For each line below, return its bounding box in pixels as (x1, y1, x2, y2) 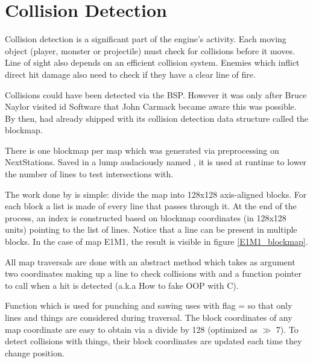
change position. (5, 346, 65, 359)
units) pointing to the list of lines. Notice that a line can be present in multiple (5, 223, 297, 236)
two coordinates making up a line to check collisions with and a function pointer (5, 267, 302, 280)
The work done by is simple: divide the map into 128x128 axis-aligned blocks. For (5, 188, 307, 200)
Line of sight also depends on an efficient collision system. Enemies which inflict (5, 56, 300, 69)
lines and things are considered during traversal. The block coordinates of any (5, 311, 292, 323)
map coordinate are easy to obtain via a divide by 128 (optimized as (5, 323, 258, 335)
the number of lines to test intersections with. (5, 168, 174, 180)
